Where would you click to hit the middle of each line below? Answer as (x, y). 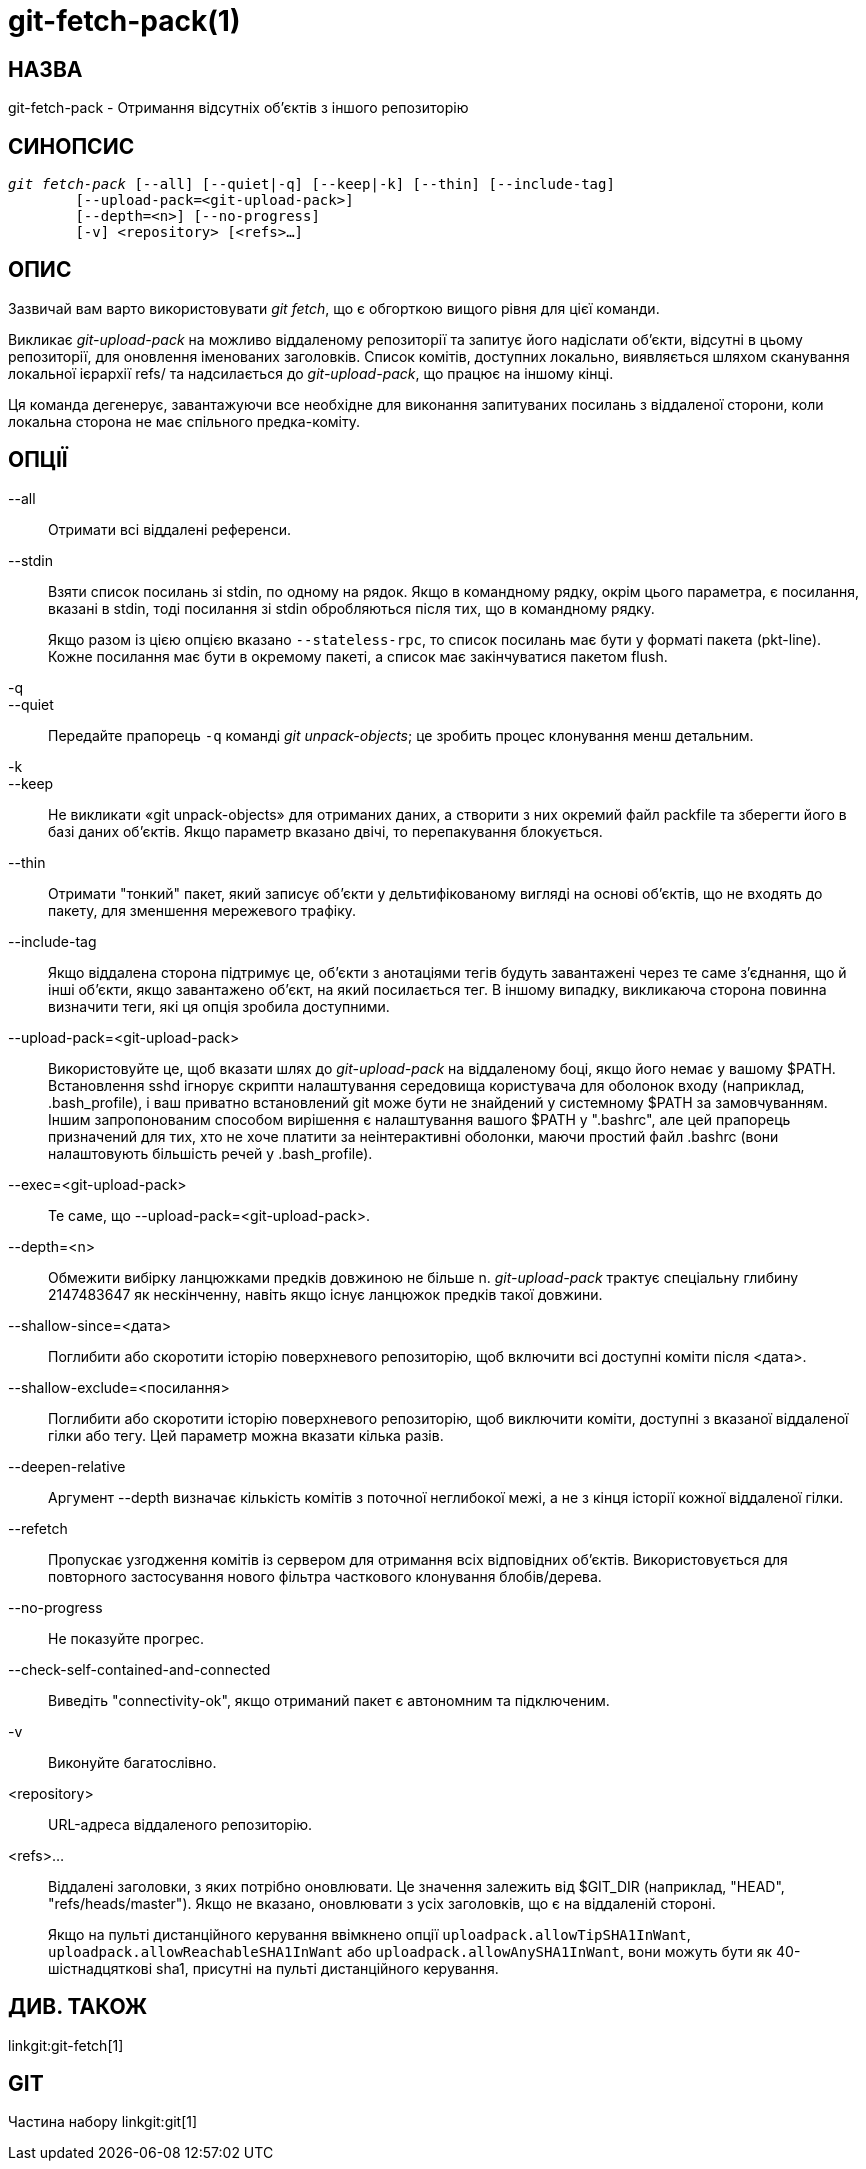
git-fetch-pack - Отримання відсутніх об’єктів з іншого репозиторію (238, 108)
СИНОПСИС (71, 146)
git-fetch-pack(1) (124, 21)
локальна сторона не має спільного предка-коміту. (184, 421)
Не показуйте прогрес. (126, 1638)
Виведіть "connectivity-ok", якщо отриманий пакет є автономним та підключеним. (329, 1700)
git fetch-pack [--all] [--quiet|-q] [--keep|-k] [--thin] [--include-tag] (311, 184)
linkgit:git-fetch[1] (66, 2045)
